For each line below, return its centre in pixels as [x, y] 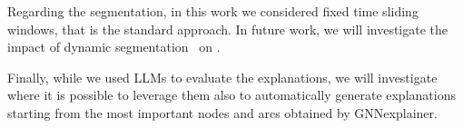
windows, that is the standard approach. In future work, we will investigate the [228, 29]
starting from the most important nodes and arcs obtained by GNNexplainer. [222, 112]
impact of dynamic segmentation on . [114, 47]
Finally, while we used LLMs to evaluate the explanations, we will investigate [222, 77]
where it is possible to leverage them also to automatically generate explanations [231, 95]
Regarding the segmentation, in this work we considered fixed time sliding [213, 11]
